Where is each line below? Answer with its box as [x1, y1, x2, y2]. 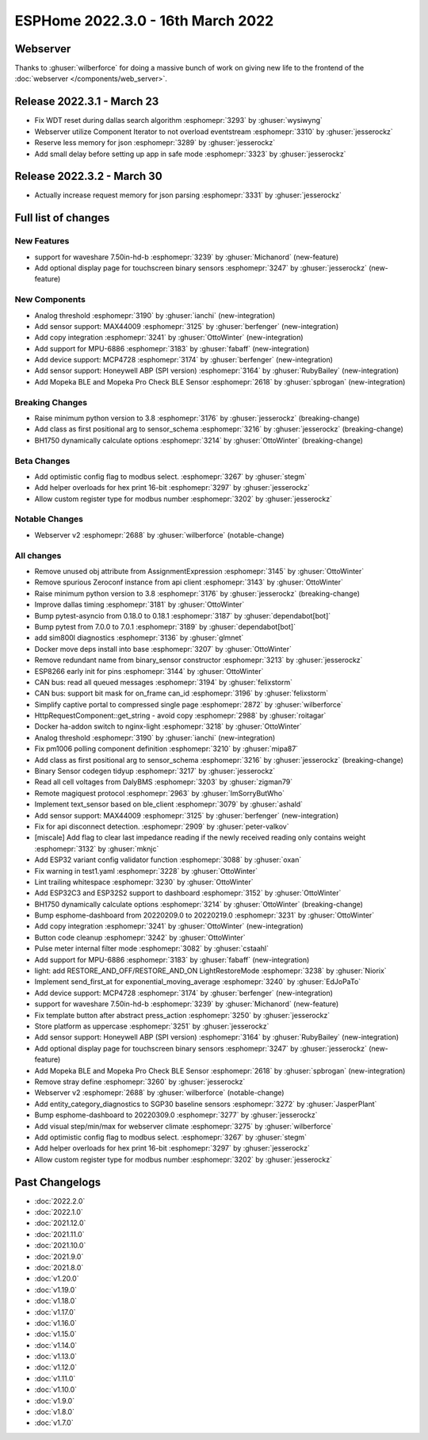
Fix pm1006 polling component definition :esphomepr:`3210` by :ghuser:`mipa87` [34, 744, 299, 753]
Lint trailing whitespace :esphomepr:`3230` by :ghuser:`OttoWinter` [34, 877, 254, 887]
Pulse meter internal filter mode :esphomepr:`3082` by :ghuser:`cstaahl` [34, 944, 269, 953]
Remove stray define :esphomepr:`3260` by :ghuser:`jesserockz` [34, 1077, 246, 1086]
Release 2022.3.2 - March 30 [14, 170, 162, 183]
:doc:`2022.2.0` [34, 1196, 86, 1205]
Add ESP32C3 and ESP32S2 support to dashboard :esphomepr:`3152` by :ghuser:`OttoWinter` [34, 888, 342, 898]
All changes [14, 550, 62, 561]
